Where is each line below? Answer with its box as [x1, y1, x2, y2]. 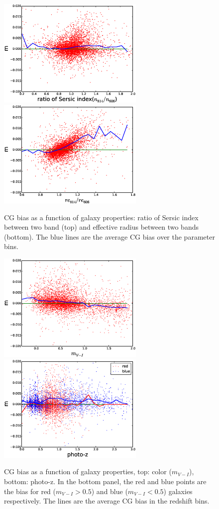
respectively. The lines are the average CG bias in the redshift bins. [4, 496, 210, 506]
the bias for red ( [4, 486, 56, 496]
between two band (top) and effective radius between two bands [4, 222, 199, 232]
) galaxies [163, 486, 193, 496]
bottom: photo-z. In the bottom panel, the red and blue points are [4, 476, 207, 486]
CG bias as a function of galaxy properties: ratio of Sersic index [4, 212, 199, 222]
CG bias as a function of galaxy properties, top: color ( [4, 466, 172, 477]
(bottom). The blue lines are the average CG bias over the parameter [4, 231, 215, 242]
